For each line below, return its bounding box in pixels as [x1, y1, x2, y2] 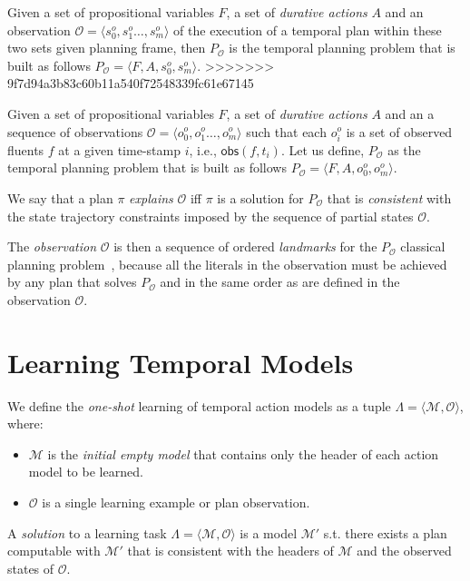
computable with [7, 541, 101, 560]
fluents [7, 140, 44, 159]
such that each [246, 122, 327, 141]
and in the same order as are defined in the [160, 272, 400, 291]
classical [400, 237, 446, 256]
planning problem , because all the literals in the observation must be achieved [7, 254, 447, 273]
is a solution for [217, 188, 304, 207]
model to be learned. [28, 462, 143, 481]
